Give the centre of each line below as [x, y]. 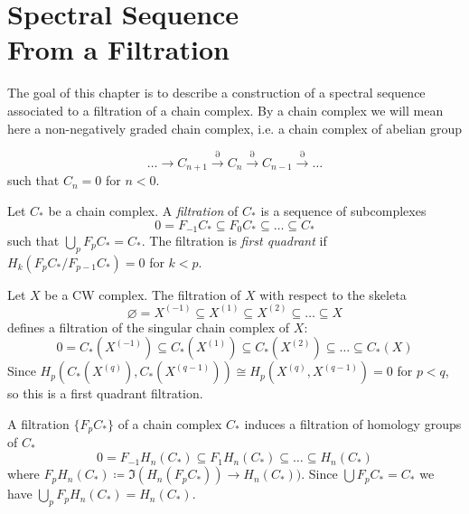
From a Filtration [118, 49]
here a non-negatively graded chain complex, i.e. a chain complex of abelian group [234, 128]
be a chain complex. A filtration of [143, 210]
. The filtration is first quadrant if [234, 240]
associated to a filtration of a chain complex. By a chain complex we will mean [225, 110]
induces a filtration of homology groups [353, 424]
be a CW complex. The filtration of [143, 294]
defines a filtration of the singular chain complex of [149, 327]
